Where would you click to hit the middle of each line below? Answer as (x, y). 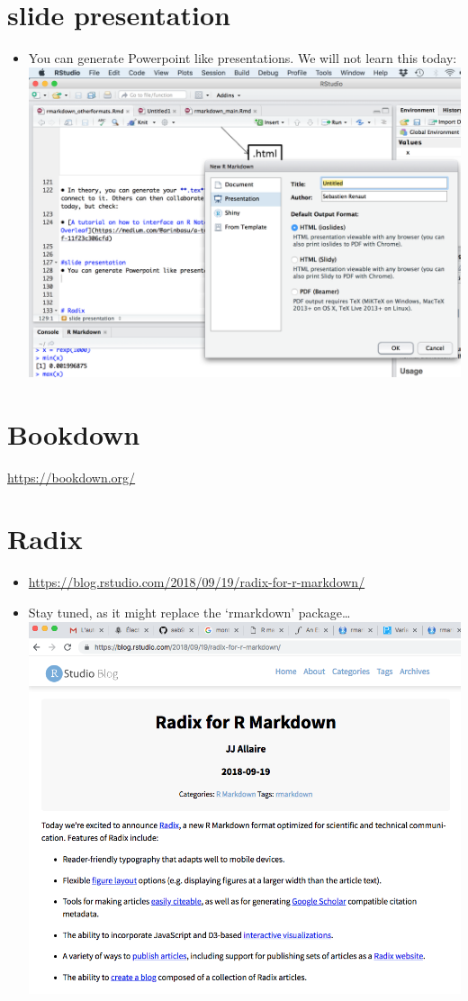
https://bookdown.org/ (72, 477)
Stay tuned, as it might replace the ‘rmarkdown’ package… (189, 612)
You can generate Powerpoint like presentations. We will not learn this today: (243, 58)
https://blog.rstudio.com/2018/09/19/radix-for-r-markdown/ (197, 582)
